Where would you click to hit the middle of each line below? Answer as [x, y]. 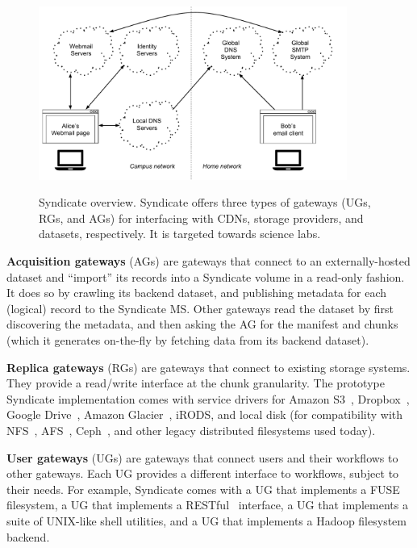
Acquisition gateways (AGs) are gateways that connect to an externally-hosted [208, 261]
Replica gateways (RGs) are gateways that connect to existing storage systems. [208, 367]
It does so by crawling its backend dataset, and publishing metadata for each [197, 293]
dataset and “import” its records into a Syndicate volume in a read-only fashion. [206, 276]
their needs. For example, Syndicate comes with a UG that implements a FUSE [203, 489]
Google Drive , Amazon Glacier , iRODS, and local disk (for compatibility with [205, 414]
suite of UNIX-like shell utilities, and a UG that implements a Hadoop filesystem [206, 520]
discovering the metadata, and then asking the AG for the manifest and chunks [202, 324]
